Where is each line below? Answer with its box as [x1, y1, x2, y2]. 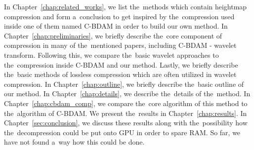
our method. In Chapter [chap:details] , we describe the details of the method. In [4, 88, 251, 99]
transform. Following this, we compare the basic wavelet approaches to [4, 49, 219, 60]
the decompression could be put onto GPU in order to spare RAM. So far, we [4, 127, 241, 137]
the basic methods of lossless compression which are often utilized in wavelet [4, 69, 237, 79]
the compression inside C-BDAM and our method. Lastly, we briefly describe [4, 59, 238, 70]
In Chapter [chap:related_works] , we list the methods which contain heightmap [4, 1, 247, 11]
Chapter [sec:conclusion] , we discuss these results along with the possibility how [4, 117, 248, 128]
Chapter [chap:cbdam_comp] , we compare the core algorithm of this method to [4, 98, 248, 108]
